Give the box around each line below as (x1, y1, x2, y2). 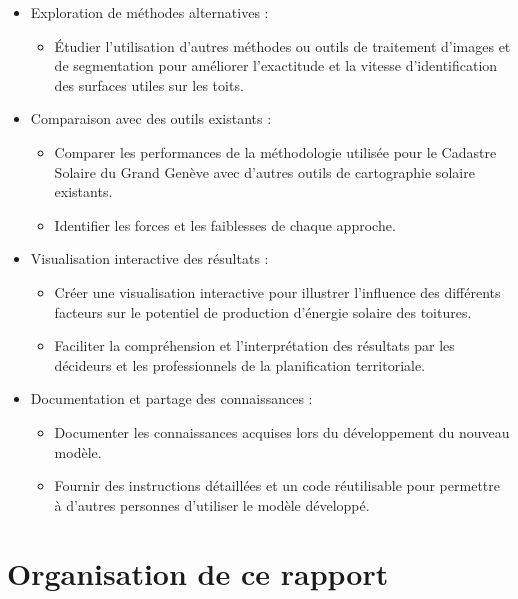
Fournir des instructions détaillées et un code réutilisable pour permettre (54, 475, 500, 496)
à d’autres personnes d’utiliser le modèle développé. (54, 494, 370, 515)
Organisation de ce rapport (7, 553, 389, 594)
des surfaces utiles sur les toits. (54, 74, 244, 95)
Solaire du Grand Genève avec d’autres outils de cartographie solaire (54, 161, 475, 182)
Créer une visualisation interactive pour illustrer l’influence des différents (54, 281, 501, 302)
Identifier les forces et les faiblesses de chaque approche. (54, 214, 396, 235)
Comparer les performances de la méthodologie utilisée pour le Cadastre (54, 141, 497, 162)
